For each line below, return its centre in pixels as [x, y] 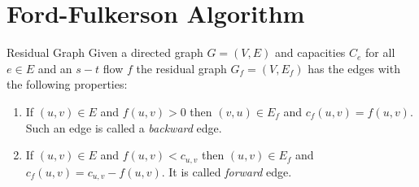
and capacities [310, 52]
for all [380, 52]
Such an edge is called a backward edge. [124, 127]
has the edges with [354, 68]
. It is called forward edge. [227, 171]
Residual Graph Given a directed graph [105, 52]
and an [55, 68]
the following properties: [67, 84]
